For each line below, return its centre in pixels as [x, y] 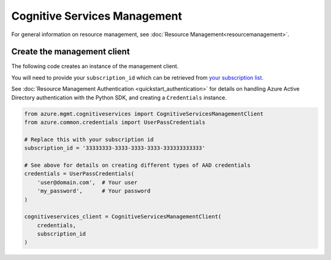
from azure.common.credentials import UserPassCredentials [115, 122]
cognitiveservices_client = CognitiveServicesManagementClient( [123, 217]
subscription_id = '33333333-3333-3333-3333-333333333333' [115, 148]
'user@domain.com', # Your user [87, 182]
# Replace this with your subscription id [89, 139]
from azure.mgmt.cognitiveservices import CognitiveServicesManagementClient [144, 114]
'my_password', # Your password [94, 191]
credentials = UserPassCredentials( [79, 174]
